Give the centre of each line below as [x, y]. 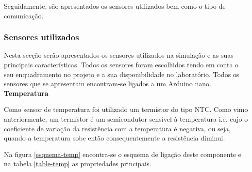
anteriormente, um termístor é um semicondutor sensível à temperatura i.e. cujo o [126, 118]
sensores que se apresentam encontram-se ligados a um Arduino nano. [108, 84]
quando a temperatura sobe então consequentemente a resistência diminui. [115, 138]
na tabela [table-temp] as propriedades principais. [78, 164]
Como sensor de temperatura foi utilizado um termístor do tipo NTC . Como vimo [126, 109]
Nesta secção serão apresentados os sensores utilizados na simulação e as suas [119, 55]
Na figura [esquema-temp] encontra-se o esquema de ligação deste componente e [123, 154]
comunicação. [24, 15]
